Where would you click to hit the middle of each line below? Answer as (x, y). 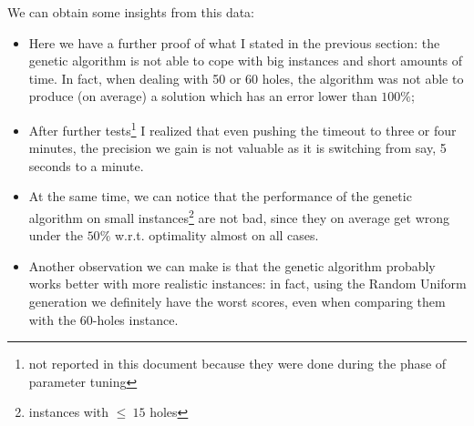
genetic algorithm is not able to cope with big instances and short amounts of (246, 61)
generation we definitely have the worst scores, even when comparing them (237, 302)
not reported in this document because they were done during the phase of (237, 364)
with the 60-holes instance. (103, 319)
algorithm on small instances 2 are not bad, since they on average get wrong (239, 216)
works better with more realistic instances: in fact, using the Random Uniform (247, 284)
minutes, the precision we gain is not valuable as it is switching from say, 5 (237, 148)
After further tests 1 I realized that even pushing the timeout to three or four (242, 128)
